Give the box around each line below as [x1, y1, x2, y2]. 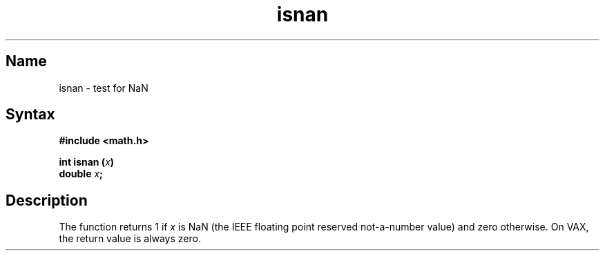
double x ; [59, 168, 103, 180]
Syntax [6, 106, 55, 124]
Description [6, 191, 88, 209]
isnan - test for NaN [59, 81, 148, 94]
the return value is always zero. [59, 233, 201, 245]
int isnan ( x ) [59, 156, 115, 168]
